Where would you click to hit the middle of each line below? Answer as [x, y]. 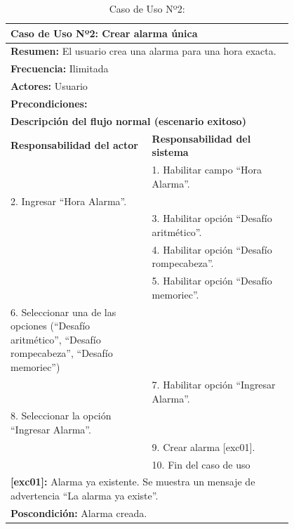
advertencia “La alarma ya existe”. [85, 496]
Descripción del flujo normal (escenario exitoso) [128, 120]
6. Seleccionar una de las [64, 312]
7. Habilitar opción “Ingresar [214, 384]
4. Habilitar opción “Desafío [212, 249]
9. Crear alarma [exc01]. [203, 446]
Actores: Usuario [49, 86]
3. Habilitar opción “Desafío [212, 218]
